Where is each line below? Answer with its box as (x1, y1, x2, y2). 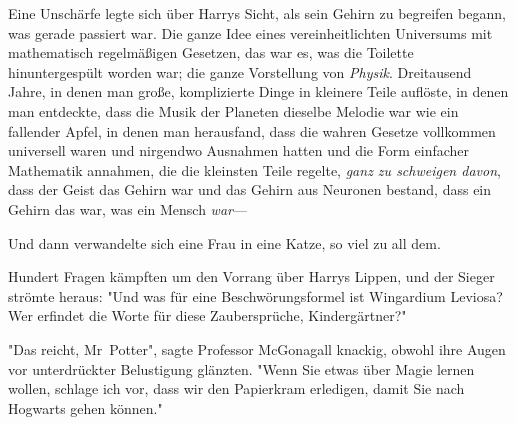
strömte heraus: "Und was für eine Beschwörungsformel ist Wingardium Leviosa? (8, 285, 503, 306)
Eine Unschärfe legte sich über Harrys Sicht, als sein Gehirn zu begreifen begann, (8, 3, 506, 23)
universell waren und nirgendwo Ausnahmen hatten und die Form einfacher (8, 140, 470, 161)
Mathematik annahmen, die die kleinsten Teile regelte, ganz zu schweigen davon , (8, 159, 501, 180)
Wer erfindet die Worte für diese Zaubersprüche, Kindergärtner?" (8, 305, 407, 326)
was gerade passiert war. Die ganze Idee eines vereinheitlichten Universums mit (8, 22, 493, 43)
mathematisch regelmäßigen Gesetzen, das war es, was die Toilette (8, 42, 414, 63)
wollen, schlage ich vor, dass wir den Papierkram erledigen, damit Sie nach (8, 378, 465, 399)
